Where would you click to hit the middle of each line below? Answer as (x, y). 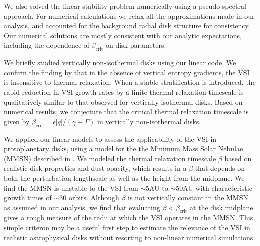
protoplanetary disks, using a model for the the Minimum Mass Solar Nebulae (124, 149)
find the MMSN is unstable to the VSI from (71, 188)
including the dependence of (47, 45)
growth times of (28, 198)
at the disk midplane (222, 207)
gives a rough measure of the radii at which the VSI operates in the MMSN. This (129, 218)
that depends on (220, 168)
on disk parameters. (136, 45)
